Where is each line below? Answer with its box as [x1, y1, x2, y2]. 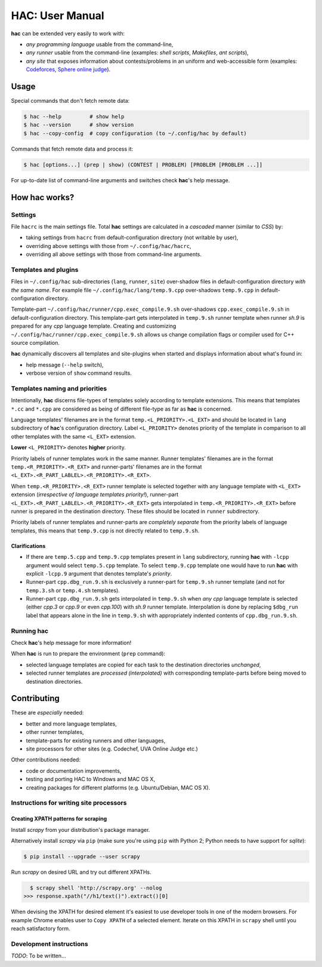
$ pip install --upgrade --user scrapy [23, 853, 140, 860]
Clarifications [11, 542, 46, 549]
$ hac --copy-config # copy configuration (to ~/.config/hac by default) [23, 130, 247, 137]
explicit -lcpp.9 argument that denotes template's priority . [26, 570, 172, 577]
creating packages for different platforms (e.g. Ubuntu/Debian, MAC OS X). [26, 784, 210, 791]
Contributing [11, 693, 60, 703]
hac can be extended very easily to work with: [11, 30, 125, 37]
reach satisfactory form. [11, 925, 70, 932]
